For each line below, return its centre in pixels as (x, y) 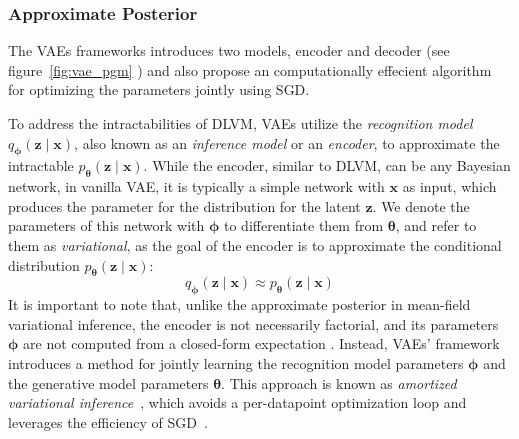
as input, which (449, 186)
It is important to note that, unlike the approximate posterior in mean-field (239, 304)
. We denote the (421, 205)
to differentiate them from (304, 225)
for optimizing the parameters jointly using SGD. (159, 89)
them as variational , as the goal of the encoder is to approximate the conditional (255, 244)
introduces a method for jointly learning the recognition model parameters (236, 362)
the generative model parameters (108, 382)
